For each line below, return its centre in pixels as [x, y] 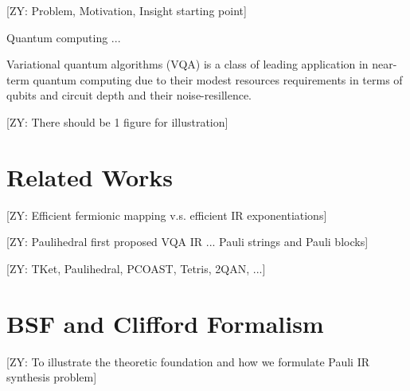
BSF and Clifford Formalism [165, 323]
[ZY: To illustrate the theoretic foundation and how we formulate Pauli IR [188, 361]
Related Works [90, 176]
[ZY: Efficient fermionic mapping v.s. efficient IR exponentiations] [167, 215]
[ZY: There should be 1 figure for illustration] [117, 121]
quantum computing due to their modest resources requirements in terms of [218, 79]
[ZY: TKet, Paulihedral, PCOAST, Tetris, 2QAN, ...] [136, 268]
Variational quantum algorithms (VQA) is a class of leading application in [187, 64]
